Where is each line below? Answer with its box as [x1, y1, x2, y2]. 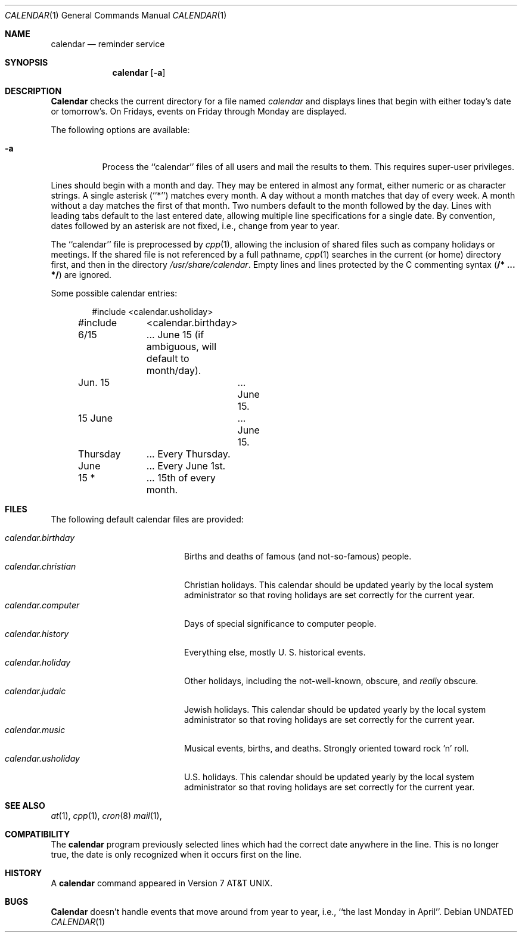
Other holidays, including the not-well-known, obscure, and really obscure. [184, 676, 479, 686]
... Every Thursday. [146, 448, 231, 460]
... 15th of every [146, 472, 216, 484]
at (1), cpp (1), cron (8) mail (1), [51, 811, 162, 821]
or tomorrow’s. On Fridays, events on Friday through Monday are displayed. [51, 106, 347, 116]
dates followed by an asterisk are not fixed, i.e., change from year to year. [51, 221, 340, 231]
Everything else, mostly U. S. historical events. [184, 647, 366, 657]
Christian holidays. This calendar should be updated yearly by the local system [184, 580, 493, 590]
